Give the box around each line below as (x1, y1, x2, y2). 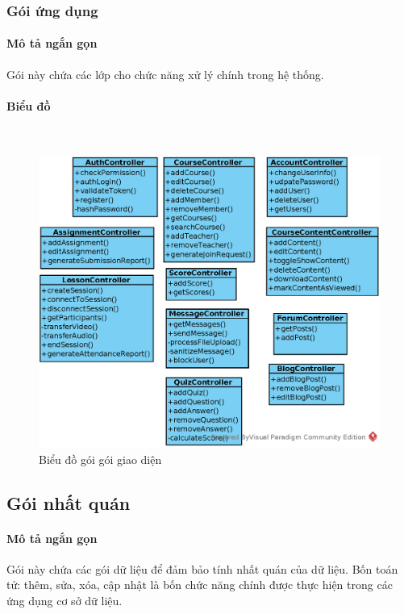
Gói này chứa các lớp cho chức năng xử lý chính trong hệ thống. (6, 65, 324, 82)
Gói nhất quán (6, 490, 131, 515)
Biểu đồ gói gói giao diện (39, 450, 162, 467)
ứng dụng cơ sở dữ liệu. (6, 592, 123, 609)
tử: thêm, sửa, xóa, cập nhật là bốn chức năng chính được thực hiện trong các (6, 576, 393, 593)
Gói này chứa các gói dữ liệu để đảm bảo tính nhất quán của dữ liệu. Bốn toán (6, 560, 398, 577)
